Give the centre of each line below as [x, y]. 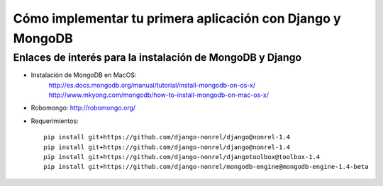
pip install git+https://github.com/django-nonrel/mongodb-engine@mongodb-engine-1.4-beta [206, 167]
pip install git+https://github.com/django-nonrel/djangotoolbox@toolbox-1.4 [182, 157]
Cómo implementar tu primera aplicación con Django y [177, 18]
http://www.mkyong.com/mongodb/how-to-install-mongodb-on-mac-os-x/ [159, 95]
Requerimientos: [55, 121]
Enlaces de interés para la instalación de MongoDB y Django [157, 57]
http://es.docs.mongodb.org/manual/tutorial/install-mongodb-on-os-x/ [152, 85]
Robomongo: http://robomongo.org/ [83, 108]
